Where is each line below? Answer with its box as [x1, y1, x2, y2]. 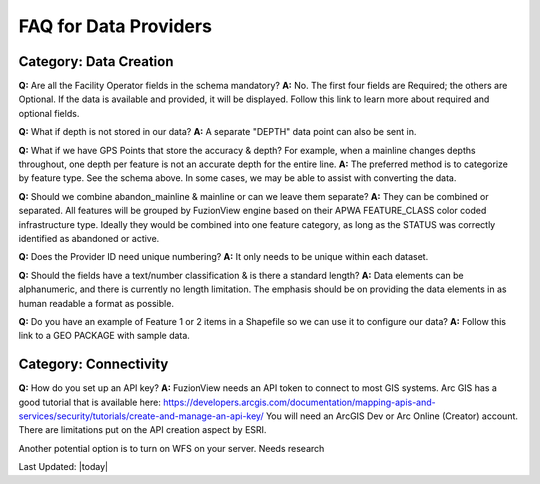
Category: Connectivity [18, 356, 169, 373]
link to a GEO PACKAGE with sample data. [18, 330, 190, 342]
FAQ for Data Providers [18, 15, 212, 37]
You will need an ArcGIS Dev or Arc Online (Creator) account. [265, 410, 519, 422]
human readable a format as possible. [18, 297, 175, 309]
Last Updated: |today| [18, 461, 109, 473]
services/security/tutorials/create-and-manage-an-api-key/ [18, 410, 264, 422]
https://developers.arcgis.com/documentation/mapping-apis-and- [163, 396, 437, 408]
